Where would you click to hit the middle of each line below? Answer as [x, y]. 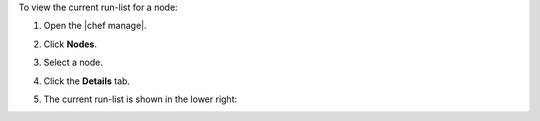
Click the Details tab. [86, 81]
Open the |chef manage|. [95, 26]
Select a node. [73, 62]
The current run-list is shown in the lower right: [140, 99]
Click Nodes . [70, 44]
